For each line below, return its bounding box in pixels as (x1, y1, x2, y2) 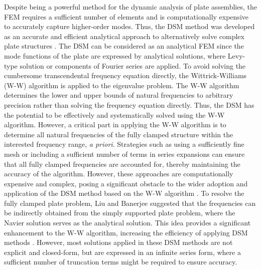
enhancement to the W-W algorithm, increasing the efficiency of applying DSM (4, 227, 248, 237)
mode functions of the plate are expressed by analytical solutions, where (4, 50, 226, 61)
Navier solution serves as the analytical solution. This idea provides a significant (4, 217, 251, 228)
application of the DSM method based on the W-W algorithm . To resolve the (4, 188, 244, 198)
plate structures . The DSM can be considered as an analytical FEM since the (4, 41, 244, 51)
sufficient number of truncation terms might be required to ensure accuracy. (4, 256, 237, 267)
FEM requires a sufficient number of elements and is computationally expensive (4, 11, 248, 22)
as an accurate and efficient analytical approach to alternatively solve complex (4, 31, 244, 41)
